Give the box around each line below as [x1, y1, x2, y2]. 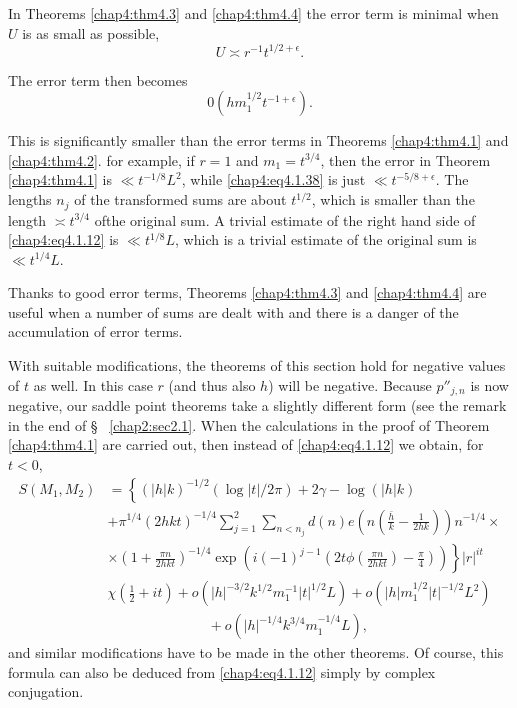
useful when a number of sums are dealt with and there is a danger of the [8, 301, 459, 322]
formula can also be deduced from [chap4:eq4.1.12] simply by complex [8, 661, 436, 682]
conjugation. [8, 681, 84, 702]
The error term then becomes [8, 69, 188, 90]
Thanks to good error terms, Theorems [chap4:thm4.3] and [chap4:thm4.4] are [8, 282, 487, 303]
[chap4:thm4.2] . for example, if [8, 149, 195, 170]
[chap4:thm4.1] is [8, 169, 112, 190]
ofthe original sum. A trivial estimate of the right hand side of [94, 209, 476, 230]
